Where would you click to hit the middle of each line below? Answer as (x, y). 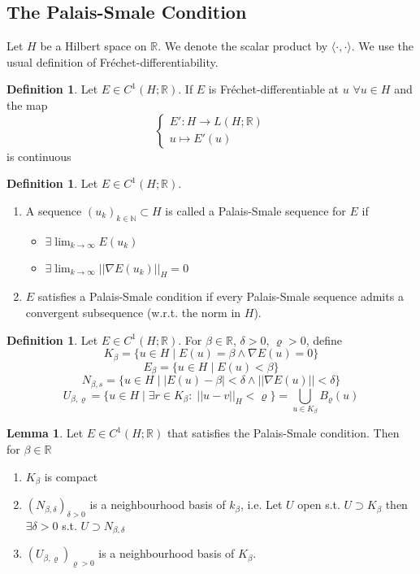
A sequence (54, 210)
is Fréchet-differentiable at (274, 89)
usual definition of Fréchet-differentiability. (113, 61)
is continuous (39, 156)
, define (324, 339)
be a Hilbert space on (93, 46)
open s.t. (319, 504)
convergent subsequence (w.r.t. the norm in (133, 312)
